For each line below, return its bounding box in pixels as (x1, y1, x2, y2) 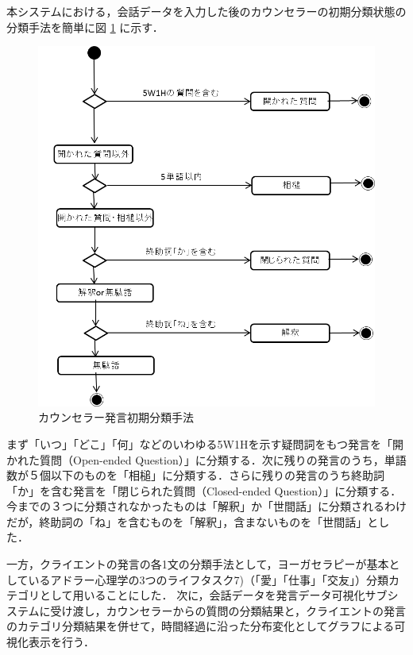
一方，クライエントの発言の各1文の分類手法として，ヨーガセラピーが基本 (6, 556, 389, 572)
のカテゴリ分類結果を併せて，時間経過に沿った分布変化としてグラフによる (6, 618, 395, 634)
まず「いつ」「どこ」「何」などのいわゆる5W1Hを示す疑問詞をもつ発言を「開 (6, 435, 403, 452)
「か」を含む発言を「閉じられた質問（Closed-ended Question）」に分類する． (6, 482, 402, 499)
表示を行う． (28, 634, 95, 650)
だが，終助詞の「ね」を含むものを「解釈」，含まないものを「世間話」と (6, 513, 379, 530)
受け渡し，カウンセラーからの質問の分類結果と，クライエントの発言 (50, 602, 406, 618)
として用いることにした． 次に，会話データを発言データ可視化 (39, 587, 365, 603)
